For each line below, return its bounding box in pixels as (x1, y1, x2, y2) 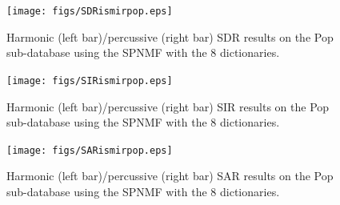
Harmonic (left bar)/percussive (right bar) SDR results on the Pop (6, 28, 334, 45)
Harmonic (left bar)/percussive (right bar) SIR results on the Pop (6, 98, 330, 115)
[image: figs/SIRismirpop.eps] (6, 74, 173, 86)
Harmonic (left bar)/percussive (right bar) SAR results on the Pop (6, 167, 334, 184)
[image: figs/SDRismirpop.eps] (6, 6, 173, 17)
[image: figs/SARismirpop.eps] (6, 144, 173, 156)
